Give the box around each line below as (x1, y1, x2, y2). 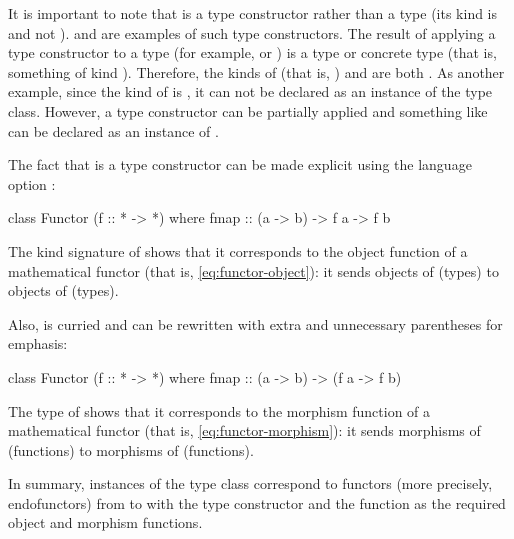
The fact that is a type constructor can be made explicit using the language (8, 154, 472, 175)
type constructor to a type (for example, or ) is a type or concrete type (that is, (8, 42, 497, 63)
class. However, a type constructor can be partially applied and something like (8, 100, 488, 121)
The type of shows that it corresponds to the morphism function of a (8, 400, 431, 421)
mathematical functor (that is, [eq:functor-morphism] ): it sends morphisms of (8, 420, 481, 441)
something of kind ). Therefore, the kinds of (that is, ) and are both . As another (8, 61, 505, 82)
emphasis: (8, 333, 68, 354)
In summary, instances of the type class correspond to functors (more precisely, (8, 473, 493, 494)
